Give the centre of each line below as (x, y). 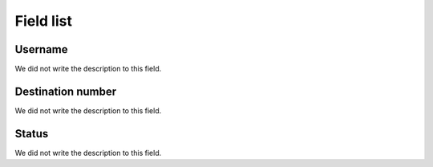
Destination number (66, 91)
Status (32, 134)
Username (41, 49)
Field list (43, 21)
